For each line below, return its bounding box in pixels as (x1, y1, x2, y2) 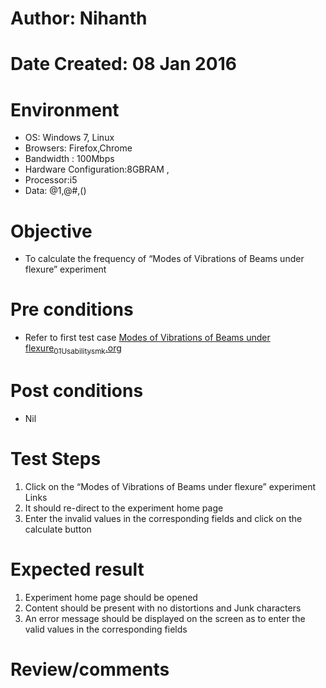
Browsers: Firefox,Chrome (24, 142, 133, 154)
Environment (10, 98, 120, 121)
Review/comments (10, 658, 170, 681)
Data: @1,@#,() (24, 185, 87, 197)
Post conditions (10, 380, 144, 402)
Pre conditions (10, 298, 134, 321)
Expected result (10, 558, 145, 581)
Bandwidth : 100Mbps (24, 153, 115, 165)
